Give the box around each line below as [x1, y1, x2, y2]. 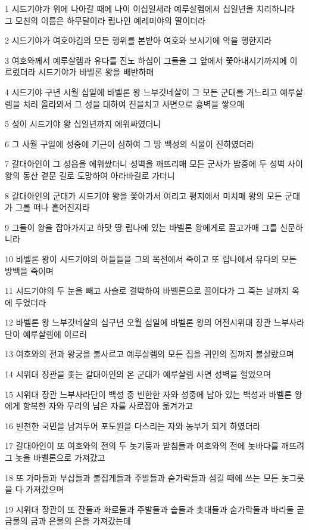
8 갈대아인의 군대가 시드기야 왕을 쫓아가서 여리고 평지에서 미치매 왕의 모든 [5, 189, 282, 202]
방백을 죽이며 [5, 264, 54, 277]
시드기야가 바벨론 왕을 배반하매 [38, 66, 154, 78]
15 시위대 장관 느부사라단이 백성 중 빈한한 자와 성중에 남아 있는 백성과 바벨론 [5, 388, 292, 400]
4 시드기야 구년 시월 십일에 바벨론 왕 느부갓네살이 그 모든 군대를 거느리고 [5, 85, 277, 98]
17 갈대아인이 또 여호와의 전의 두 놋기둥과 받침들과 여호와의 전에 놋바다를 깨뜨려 [5, 439, 305, 452]
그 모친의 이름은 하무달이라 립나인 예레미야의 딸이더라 [5, 14, 206, 26]
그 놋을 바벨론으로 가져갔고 [5, 451, 105, 464]
